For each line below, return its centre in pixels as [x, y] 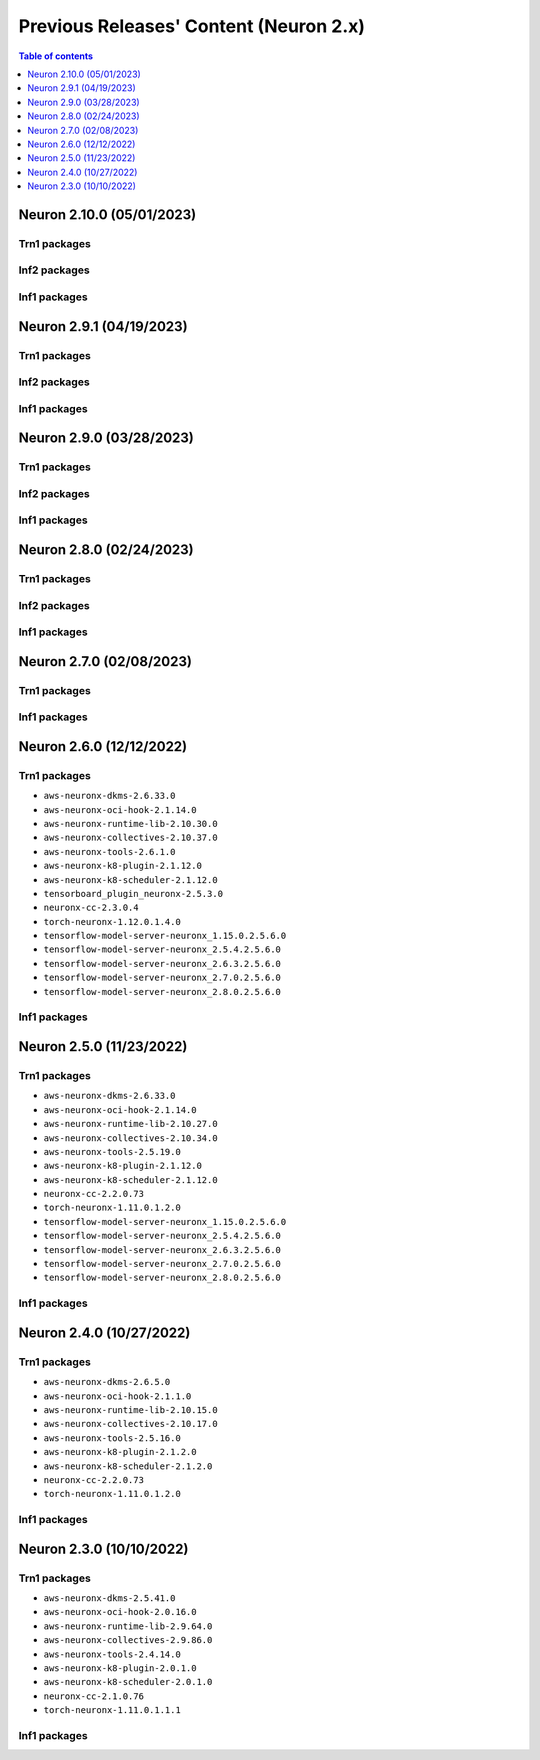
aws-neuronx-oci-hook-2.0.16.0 [120, 1612]
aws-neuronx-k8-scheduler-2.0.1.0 [128, 1682]
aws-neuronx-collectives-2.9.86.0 [128, 1640]
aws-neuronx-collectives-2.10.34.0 [131, 1138]
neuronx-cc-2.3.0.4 [91, 908]
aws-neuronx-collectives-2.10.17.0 [131, 1424]
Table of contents [56, 56]
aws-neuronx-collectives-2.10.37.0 [131, 838]
